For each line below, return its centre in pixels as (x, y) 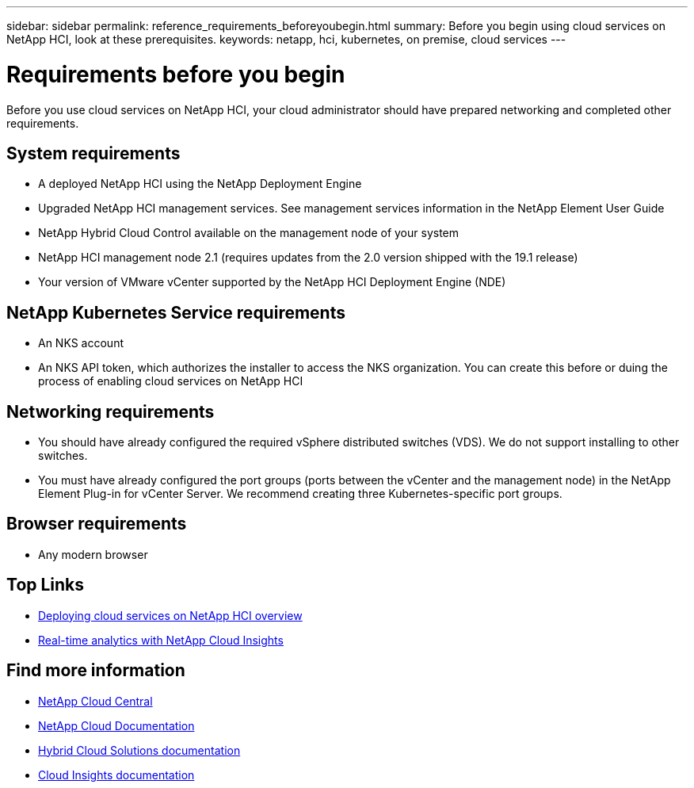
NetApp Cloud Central (95, 701)
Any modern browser (93, 554)
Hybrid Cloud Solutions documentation (139, 750)
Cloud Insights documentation (116, 775)
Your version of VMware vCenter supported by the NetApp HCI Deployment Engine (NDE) (272, 282)
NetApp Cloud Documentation (116, 725)
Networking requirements (111, 411)
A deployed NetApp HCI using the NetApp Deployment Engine (200, 184)
